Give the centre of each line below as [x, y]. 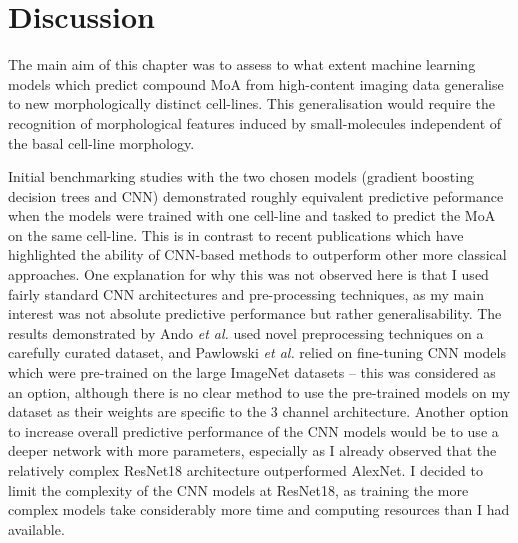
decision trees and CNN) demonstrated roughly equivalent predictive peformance [256, 195]
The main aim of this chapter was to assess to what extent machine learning [242, 64]
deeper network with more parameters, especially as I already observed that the [252, 450]
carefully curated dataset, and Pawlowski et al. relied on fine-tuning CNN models [257, 352]
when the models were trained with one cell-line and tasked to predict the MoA [252, 215]
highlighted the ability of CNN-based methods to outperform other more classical [257, 254]
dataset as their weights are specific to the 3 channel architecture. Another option [258, 411]
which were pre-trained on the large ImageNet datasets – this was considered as [252, 372]
